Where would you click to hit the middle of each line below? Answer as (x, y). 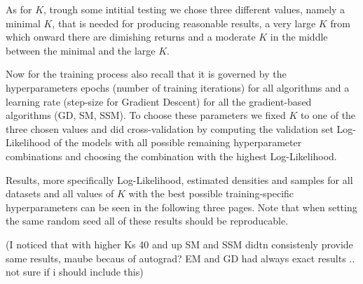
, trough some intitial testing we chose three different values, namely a (194, 9)
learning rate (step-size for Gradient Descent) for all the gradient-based (159, 101)
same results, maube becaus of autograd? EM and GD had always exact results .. (180, 258)
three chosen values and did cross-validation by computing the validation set (170, 128)
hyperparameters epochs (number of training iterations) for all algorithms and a (178, 87)
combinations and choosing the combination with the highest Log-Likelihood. (171, 156)
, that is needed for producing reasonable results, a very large (184, 23)
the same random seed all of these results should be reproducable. (147, 221)
